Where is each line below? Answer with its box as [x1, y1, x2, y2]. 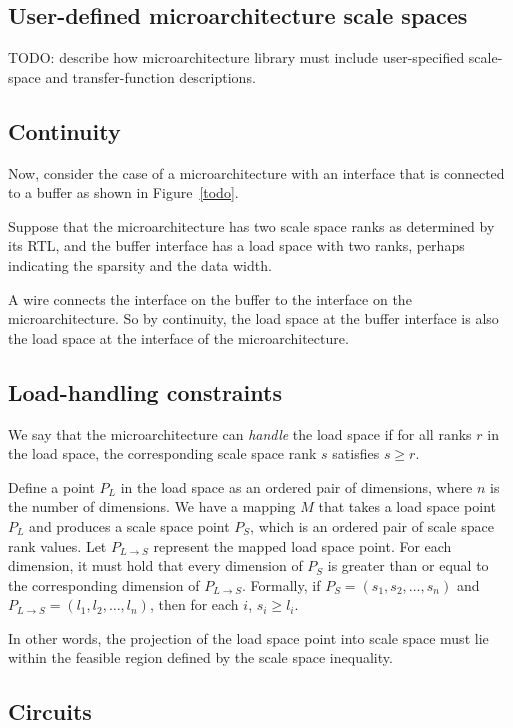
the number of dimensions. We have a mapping [8, 496, 296, 517]
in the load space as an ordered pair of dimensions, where [120, 476, 473, 497]
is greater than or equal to [327, 555, 489, 576]
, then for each [149, 594, 239, 615]
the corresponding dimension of [8, 574, 200, 595]
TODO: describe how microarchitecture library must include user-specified [8, 47, 465, 68]
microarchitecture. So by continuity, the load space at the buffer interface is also [8, 308, 499, 329]
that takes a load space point [318, 496, 496, 517]
